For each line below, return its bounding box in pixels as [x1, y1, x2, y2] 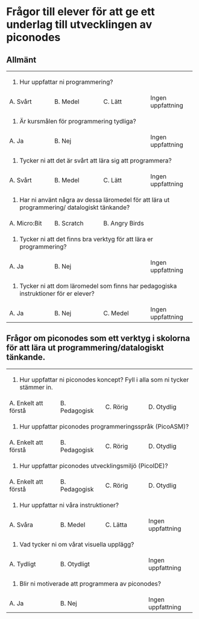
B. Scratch [54, 219, 84, 227]
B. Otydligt [60, 560, 90, 568]
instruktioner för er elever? [19, 290, 95, 297]
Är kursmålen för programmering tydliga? [19, 117, 137, 125]
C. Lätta [105, 520, 128, 529]
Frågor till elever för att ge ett [6, 5, 155, 19]
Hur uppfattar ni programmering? [19, 78, 113, 86]
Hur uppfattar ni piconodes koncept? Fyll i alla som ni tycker [19, 375, 189, 384]
